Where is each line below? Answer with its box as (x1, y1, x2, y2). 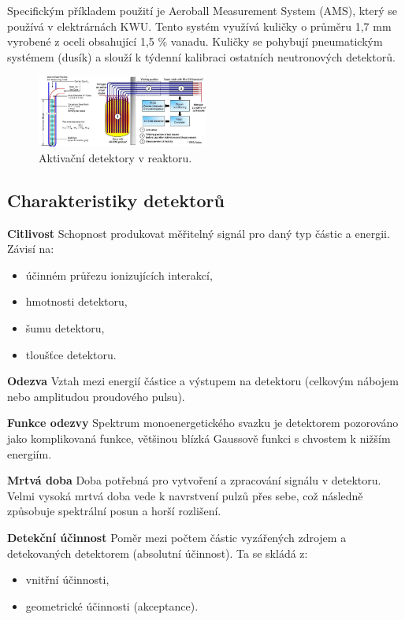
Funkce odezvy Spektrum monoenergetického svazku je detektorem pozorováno (7, 414, 399, 431)
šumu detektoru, (25, 320, 105, 336)
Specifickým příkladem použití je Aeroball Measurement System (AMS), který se (7, 2, 398, 18)
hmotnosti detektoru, (25, 293, 128, 310)
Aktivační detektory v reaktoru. (39, 149, 192, 165)
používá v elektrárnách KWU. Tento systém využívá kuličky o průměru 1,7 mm (7, 17, 392, 34)
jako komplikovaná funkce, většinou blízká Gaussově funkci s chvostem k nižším (7, 429, 391, 446)
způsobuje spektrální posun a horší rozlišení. (7, 503, 221, 519)
